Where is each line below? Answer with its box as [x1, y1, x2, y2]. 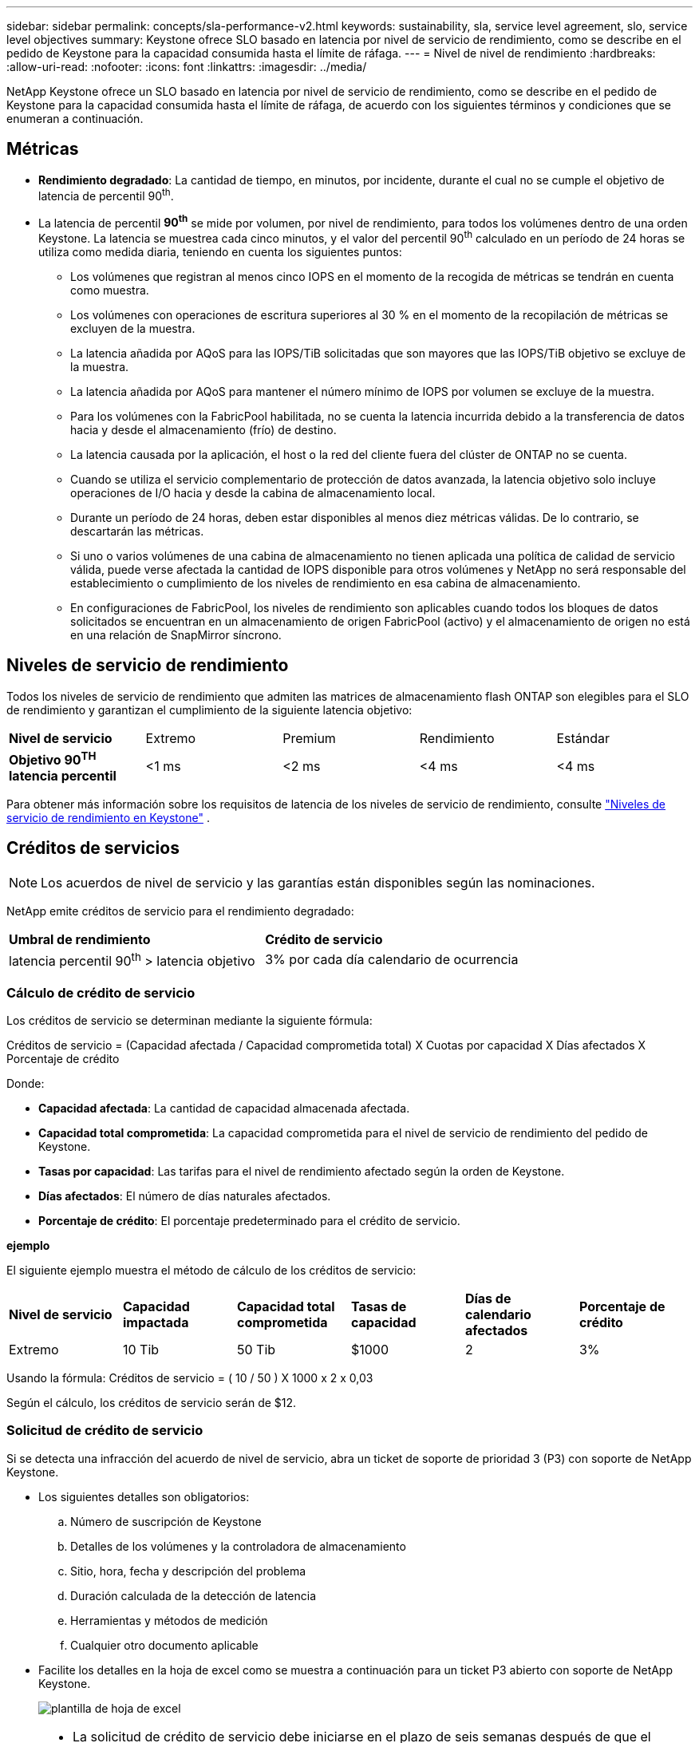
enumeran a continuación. [6, 112, 144, 125]
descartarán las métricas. [70, 524, 204, 538]
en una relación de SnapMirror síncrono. [70, 627, 282, 642]
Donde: [6, 1076, 45, 1090]
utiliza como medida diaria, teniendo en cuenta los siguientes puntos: [38, 244, 402, 259]
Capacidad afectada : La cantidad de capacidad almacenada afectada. [38, 1101, 410, 1115]
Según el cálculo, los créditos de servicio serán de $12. [6, 1395, 297, 1409]
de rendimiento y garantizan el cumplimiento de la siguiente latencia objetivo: [6, 702, 413, 717]
